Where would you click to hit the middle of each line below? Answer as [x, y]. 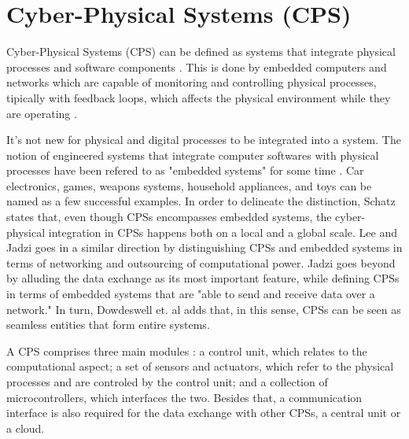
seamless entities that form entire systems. [108, 325]
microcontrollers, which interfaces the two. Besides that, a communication [184, 397]
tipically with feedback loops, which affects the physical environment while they [199, 97]
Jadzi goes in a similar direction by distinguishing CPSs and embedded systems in [204, 247]
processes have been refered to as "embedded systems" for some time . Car [185, 170]
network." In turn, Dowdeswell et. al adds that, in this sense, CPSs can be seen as [204, 309]
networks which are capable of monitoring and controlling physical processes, [192, 82]
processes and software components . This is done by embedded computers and [197, 66]
